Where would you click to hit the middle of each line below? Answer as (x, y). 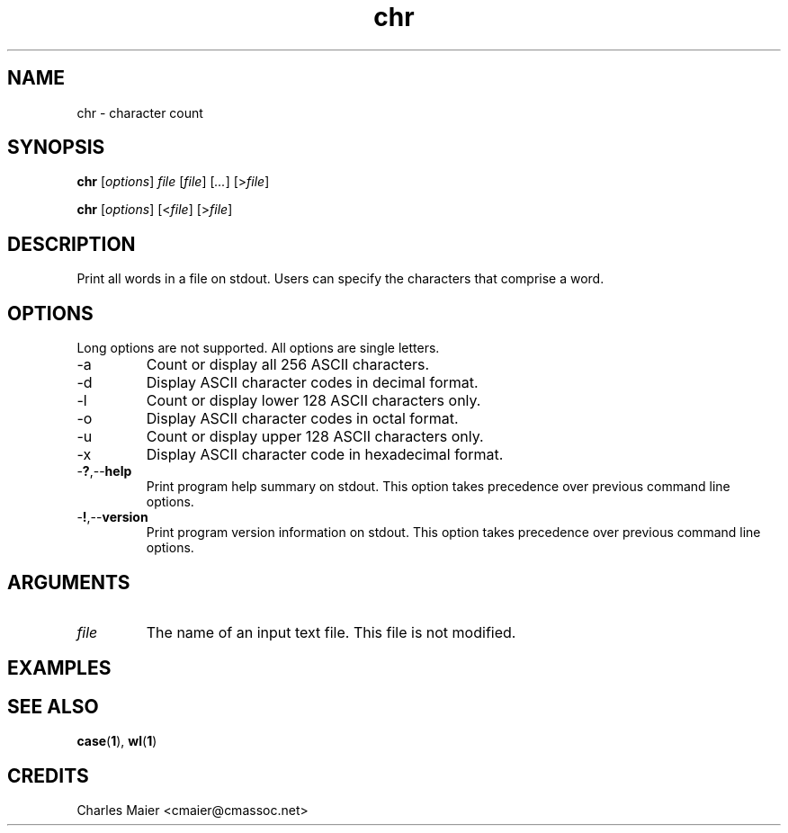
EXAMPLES (59, 668)
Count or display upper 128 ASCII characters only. (315, 437)
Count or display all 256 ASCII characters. (288, 365)
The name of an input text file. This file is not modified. (331, 632)
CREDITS (48, 775)
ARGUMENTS (69, 582)
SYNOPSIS (56, 148)
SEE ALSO (53, 706)
